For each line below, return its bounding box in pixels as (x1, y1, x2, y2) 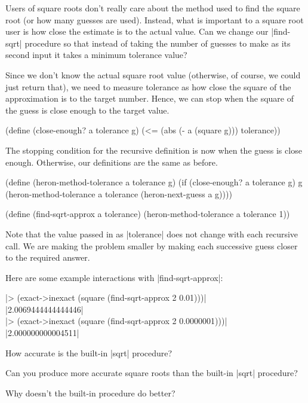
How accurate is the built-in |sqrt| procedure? (5, 346, 173, 359)
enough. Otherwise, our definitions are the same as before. (5, 155, 218, 168)
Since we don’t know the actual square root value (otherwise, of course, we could (5, 68, 301, 81)
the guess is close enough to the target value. (5, 103, 170, 116)
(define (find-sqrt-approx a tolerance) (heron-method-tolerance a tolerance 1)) (5, 207, 290, 220)
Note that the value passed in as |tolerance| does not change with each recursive (5, 227, 298, 240)
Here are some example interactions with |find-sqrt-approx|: (5, 271, 223, 283)
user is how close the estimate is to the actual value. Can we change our (5, 25, 269, 38)
